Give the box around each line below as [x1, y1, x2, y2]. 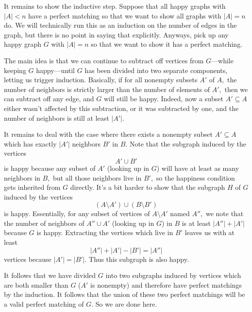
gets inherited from [4, 182, 61, 192]
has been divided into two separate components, [84, 65, 228, 75]
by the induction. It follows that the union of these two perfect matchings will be [4, 289, 245, 299]
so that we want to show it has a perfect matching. [91, 39, 243, 49]
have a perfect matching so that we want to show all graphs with [28, 10, 221, 20]
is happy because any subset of [4, 163, 96, 173]
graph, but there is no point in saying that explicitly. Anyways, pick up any [4, 29, 229, 39]
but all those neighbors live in [53, 172, 142, 183]
